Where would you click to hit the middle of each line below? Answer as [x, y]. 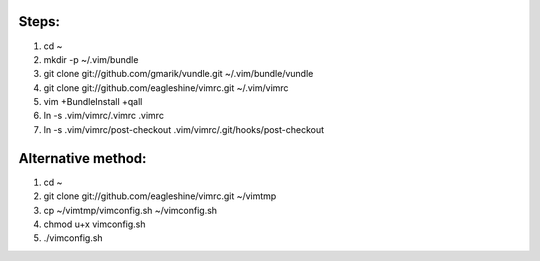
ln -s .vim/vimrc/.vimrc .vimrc [104, 116]
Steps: [39, 21]
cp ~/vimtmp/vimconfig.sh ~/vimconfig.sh [130, 210]
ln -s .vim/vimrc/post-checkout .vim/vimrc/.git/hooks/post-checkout [184, 129]
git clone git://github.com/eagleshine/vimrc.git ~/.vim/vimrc [166, 87]
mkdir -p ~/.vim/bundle [91, 59]
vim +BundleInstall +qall [93, 102]
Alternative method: [82, 158]
